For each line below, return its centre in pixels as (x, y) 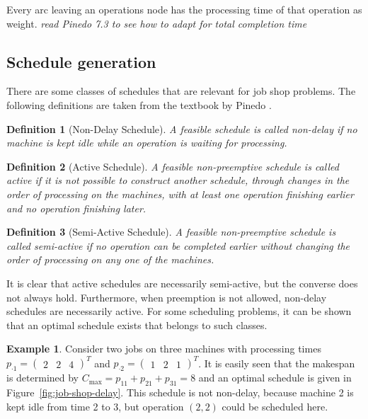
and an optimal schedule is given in (275, 378)
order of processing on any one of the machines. (110, 259)
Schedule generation (81, 61)
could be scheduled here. (275, 406)
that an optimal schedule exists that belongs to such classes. (137, 325)
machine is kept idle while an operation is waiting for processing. (147, 143)
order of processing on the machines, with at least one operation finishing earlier (180, 194)
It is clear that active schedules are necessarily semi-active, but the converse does (182, 283)
